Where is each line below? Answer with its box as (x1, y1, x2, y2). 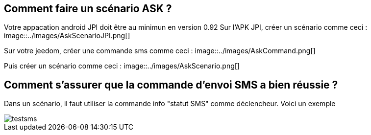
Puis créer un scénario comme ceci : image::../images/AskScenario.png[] (4, 62, 240, 70)
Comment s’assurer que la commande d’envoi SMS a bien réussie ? (4, 78, 338, 91)
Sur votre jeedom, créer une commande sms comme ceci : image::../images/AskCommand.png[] (4, 46, 316, 55)
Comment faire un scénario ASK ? (4, 2, 172, 15)
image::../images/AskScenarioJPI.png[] (4, 31, 130, 40)
